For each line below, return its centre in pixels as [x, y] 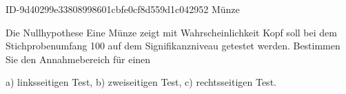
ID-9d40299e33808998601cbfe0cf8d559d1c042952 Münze [123, 9]
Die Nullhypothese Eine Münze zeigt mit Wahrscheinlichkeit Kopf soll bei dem [171, 32]
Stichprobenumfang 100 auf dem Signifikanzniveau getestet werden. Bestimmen [173, 46]
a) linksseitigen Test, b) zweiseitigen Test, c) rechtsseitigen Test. [141, 82]
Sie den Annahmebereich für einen [78, 59]
